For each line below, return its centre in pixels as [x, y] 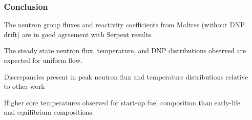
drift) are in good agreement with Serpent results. [79, 34]
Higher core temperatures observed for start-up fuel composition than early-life [122, 102]
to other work [24, 86]
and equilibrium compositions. [49, 112]
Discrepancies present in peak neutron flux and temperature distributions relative [126, 76]
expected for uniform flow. [43, 60]
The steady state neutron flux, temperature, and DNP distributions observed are [125, 50]
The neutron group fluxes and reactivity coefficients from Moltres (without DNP [125, 25]
